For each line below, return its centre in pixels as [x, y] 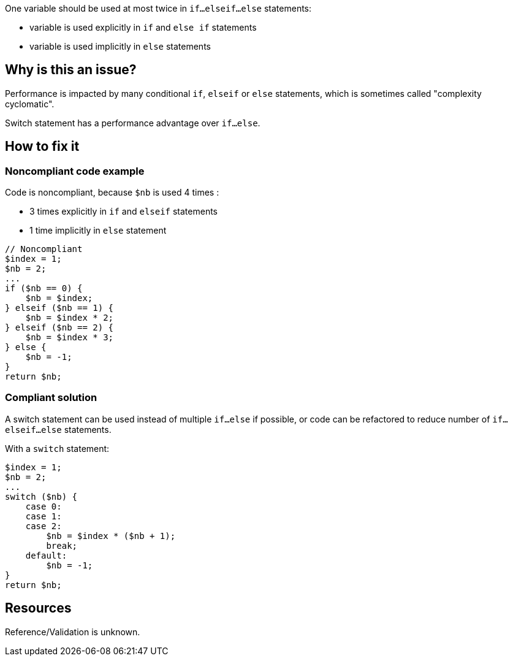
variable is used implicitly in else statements [120, 46]
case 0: [44, 506]
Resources [38, 608]
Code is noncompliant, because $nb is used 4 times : [112, 193]
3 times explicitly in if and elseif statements [124, 212]
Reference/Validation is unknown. [73, 632]
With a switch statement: [57, 448]
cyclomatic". [30, 104]
